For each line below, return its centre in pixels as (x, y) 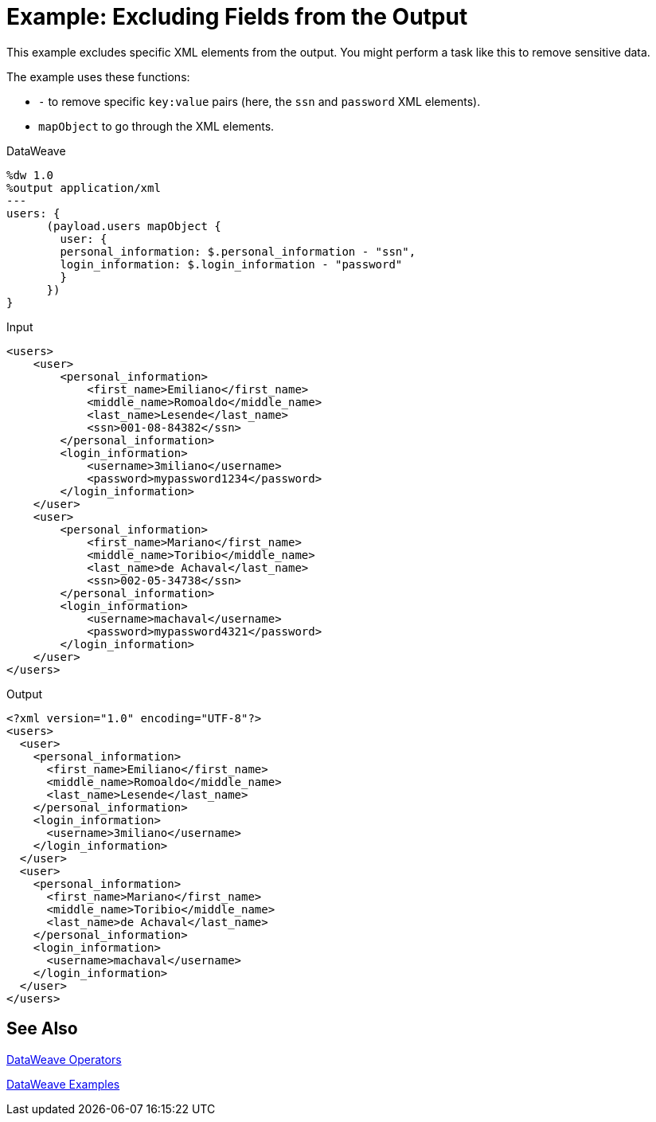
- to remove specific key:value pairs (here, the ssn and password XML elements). (260, 101)
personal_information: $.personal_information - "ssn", (238, 251)
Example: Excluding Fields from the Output (237, 17)
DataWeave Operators (64, 1059)
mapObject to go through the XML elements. (156, 126)
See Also (42, 1029)
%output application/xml (84, 188)
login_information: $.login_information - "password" (231, 264)
